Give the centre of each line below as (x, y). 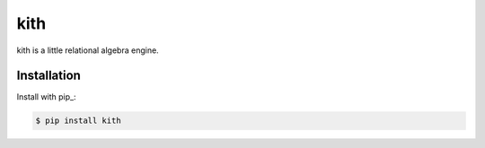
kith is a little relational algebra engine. (88, 50)
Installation (48, 76)
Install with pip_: (46, 97)
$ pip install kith (78, 121)
